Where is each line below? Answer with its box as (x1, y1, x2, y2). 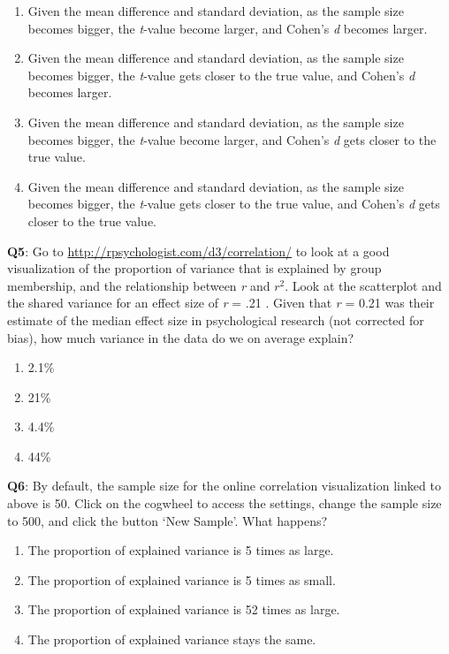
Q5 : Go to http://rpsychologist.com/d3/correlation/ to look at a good (7, 241, 390, 260)
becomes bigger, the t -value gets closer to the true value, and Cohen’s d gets (27, 194, 440, 213)
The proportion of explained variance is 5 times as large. (27, 541, 334, 559)
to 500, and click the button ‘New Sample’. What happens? (7, 511, 328, 529)
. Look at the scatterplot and (285, 276, 442, 294)
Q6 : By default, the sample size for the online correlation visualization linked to (7, 476, 441, 495)
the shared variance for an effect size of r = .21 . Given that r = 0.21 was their (7, 293, 435, 312)
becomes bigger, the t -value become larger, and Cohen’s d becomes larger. (27, 19, 428, 37)
